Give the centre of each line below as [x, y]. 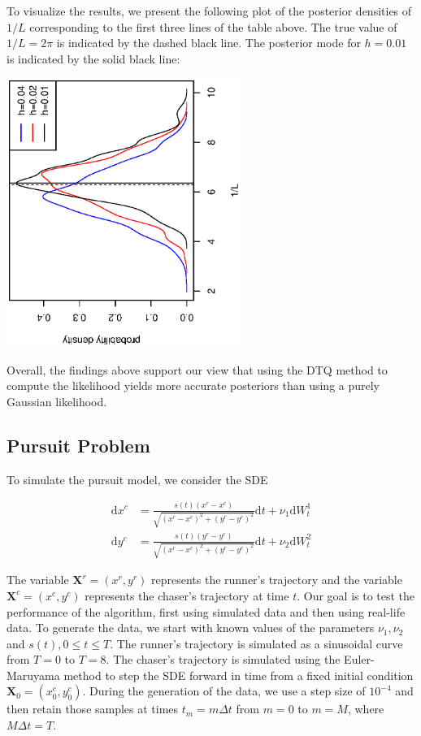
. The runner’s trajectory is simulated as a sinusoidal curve [256, 643]
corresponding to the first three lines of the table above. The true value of [213, 26]
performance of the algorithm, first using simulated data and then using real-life [206, 611]
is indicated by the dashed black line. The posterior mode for [208, 43]
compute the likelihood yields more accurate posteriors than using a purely [193, 385]
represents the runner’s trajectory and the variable [277, 580]
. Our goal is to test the [356, 595]
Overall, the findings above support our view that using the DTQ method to [197, 369]
